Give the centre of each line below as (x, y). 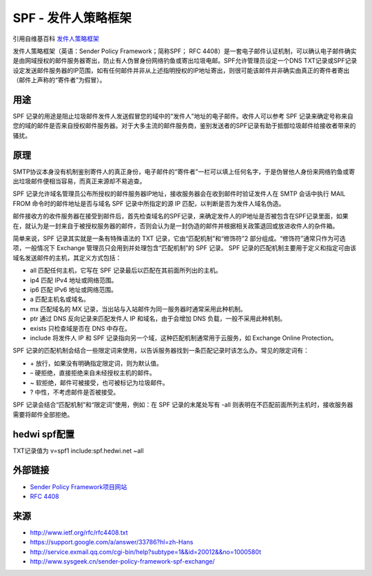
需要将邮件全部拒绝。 (43, 414)
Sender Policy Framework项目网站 (79, 486)
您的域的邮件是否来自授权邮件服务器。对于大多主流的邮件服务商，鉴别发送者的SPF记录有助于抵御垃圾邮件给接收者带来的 (184, 126)
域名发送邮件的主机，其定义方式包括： (67, 258)
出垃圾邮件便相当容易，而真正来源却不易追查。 (79, 181)
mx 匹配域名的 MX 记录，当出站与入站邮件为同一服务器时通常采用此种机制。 (138, 309)
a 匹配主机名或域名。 (60, 299)
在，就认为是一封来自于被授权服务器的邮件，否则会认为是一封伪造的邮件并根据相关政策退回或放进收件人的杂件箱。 (176, 226)
